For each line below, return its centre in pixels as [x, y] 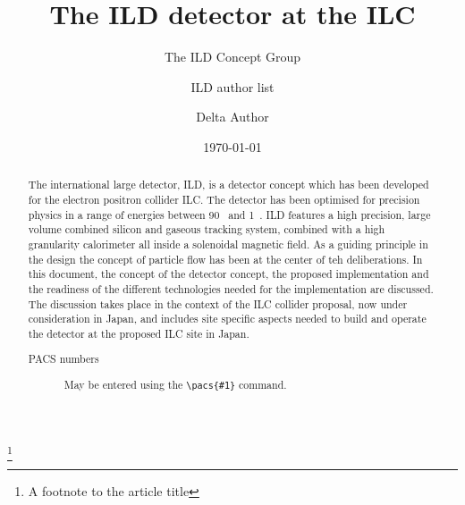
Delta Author [232, 117]
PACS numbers [63, 359]
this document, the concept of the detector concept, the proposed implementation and [228, 274]
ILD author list [232, 86]
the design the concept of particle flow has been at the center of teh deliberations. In [225, 259]
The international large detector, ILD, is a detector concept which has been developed [228, 185]
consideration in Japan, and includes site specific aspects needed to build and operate [227, 319]
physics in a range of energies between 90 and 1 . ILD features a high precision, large [229, 214]
